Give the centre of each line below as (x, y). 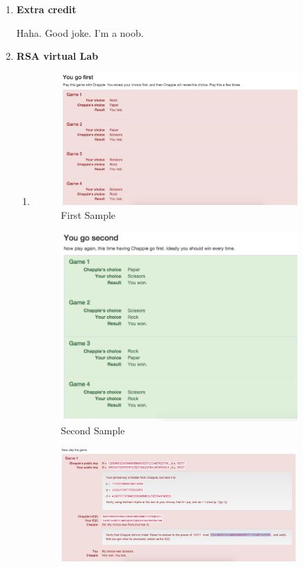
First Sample (88, 215)
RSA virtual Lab (57, 56)
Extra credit (46, 9)
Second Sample (93, 430)
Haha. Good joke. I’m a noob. (80, 32)
